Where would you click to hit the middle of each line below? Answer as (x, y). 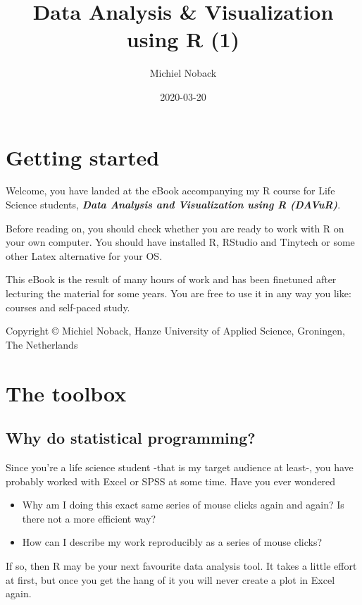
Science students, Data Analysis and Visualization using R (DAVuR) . (173, 205)
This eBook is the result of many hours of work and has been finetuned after (171, 279)
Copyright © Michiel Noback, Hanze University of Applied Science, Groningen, (175, 331)
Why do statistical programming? (131, 438)
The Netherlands (42, 344)
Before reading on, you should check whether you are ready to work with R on (175, 228)
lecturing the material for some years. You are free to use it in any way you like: (179, 293)
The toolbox (66, 393)
